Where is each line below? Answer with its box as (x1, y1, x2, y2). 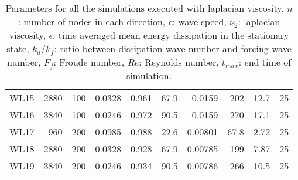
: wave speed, (172, 15, 227, 28)
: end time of (238, 55, 292, 69)
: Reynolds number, (139, 55, 219, 69)
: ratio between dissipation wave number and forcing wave (54, 42, 292, 55)
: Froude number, (53, 55, 125, 69)
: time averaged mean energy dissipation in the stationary (52, 28, 289, 42)
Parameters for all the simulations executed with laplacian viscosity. (5, 1, 284, 15)
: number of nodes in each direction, (18, 15, 166, 28)
